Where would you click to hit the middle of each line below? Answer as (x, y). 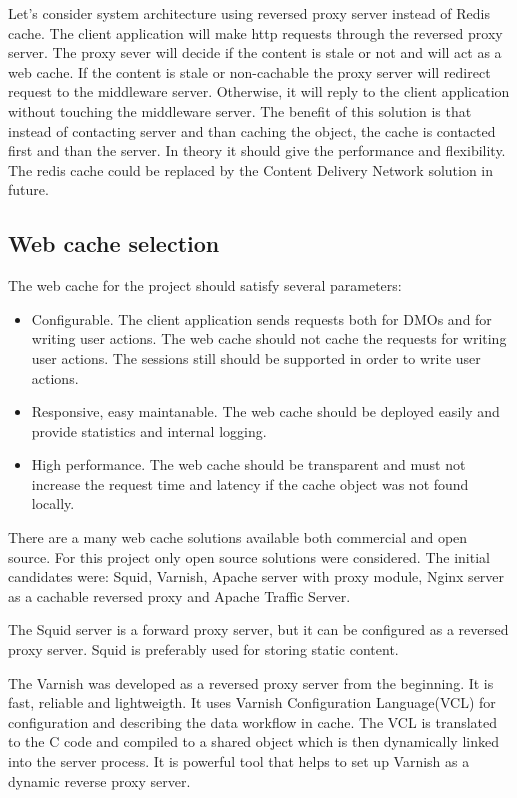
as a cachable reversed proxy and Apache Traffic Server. (179, 595)
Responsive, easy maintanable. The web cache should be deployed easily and (265, 411)
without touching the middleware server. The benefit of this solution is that (240, 110)
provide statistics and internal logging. (149, 430)
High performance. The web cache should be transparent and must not (248, 464)
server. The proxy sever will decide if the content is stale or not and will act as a (255, 52)
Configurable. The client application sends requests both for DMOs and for (261, 318)
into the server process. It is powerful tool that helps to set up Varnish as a (239, 761)
